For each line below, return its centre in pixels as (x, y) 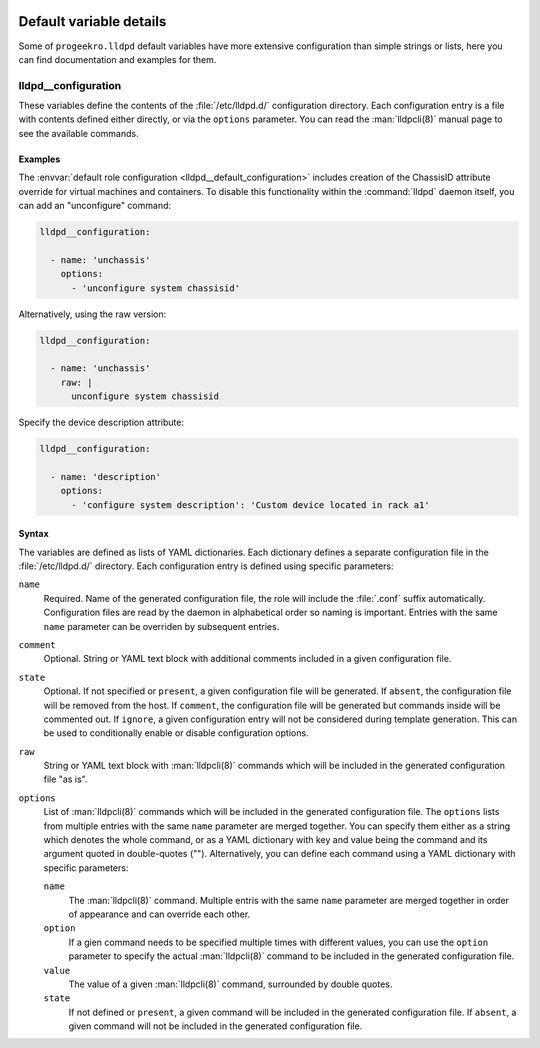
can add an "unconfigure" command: (95, 205)
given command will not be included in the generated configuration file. (215, 1026)
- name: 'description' (106, 476)
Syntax (33, 534)
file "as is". (65, 779)
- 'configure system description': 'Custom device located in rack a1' (250, 504)
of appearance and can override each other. (159, 914)
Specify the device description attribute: (101, 422)
